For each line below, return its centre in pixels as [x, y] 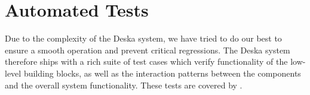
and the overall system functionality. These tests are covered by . [124, 85]
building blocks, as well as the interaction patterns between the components [162, 73]
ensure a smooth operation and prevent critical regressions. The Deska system [148, 50]
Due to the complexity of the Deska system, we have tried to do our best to [143, 38]
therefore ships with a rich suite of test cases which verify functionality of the [146, 61]
